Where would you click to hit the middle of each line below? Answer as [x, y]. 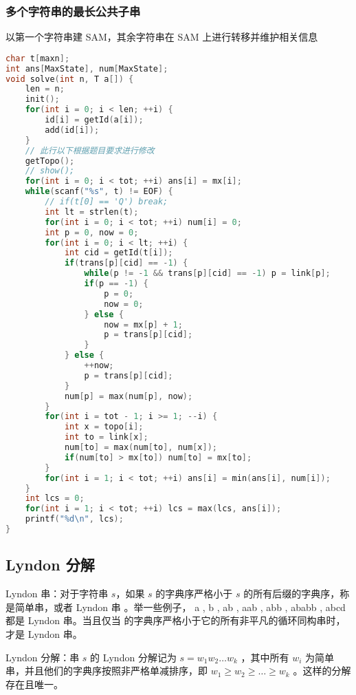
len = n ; [45, 89]
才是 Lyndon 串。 [44, 633]
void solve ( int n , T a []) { [70, 79]
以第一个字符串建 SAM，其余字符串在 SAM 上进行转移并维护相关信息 [162, 37]
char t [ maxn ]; [38, 58]
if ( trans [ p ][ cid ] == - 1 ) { [126, 263]
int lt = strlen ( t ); [92, 212]
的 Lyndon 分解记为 [133, 657]
